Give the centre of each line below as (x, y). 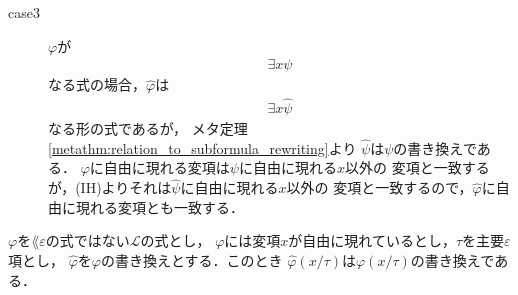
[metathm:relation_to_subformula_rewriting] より (202, 147)
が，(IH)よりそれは (110, 187)
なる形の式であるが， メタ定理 (148, 128)
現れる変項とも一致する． (159, 206)
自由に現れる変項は (166, 167)
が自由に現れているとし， (372, 240)
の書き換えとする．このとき (191, 260)
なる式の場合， (97, 84)
